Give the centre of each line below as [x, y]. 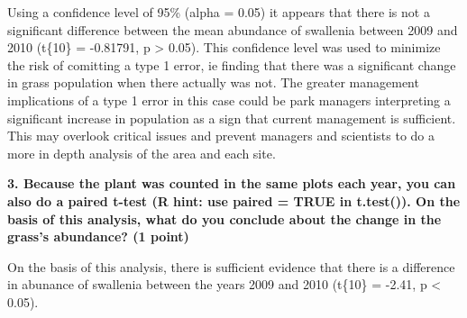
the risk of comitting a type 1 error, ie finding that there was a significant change [232, 64]
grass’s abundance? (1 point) [98, 236]
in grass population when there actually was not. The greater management [213, 82]
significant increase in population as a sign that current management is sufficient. [232, 118]
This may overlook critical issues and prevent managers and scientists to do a [221, 136]
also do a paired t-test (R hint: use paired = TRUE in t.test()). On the [234, 200]
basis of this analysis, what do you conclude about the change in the [224, 218]
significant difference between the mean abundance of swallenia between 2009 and [233, 29]
